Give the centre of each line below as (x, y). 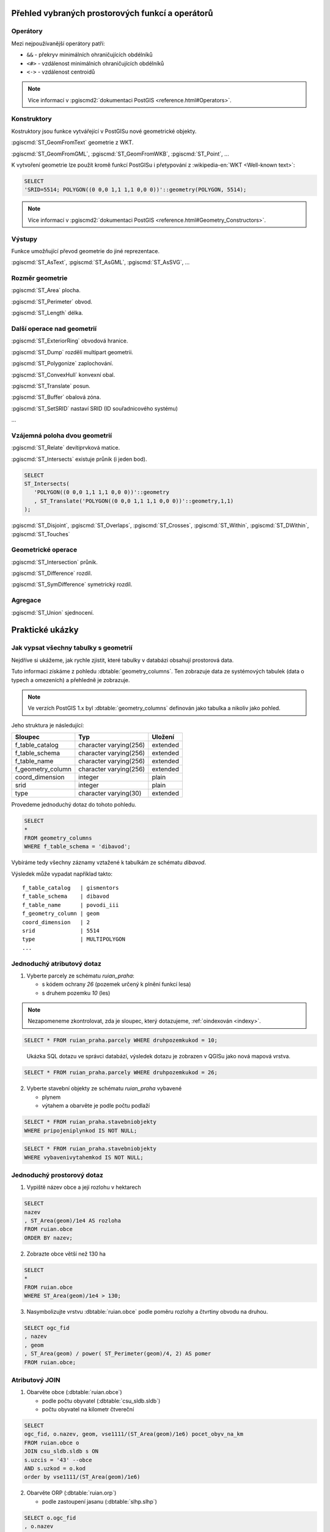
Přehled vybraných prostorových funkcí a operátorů (112, 13)
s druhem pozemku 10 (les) (76, 993)
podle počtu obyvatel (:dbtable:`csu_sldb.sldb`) (101, 1401)
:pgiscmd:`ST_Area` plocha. (46, 290)
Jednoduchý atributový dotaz (57, 963)
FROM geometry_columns (58, 838)
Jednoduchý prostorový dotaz (57, 1175)
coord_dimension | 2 (56, 922)
